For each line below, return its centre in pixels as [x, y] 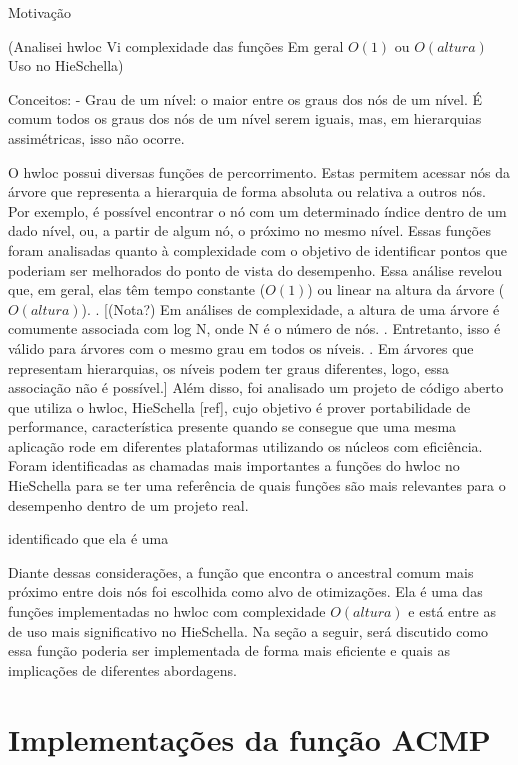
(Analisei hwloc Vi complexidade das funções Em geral [176, 45]
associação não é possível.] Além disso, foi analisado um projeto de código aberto [256, 387]
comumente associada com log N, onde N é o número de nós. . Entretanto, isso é [254, 328]
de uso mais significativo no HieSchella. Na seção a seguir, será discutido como [248, 630]
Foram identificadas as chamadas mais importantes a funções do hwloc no [234, 465]
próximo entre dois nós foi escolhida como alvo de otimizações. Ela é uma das [245, 591]
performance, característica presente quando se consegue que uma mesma [232, 426]
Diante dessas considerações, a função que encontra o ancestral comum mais [241, 571]
